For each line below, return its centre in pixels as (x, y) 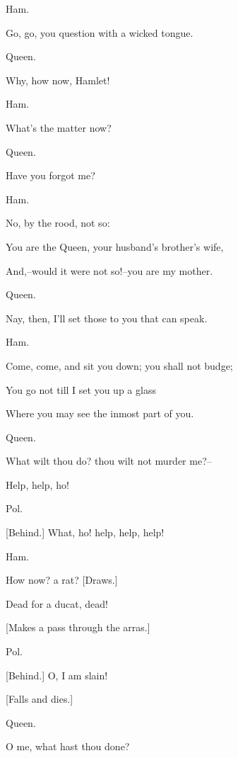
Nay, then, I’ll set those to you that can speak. (107, 318)
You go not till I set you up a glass (81, 389)
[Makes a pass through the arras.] (78, 627)
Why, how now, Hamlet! (58, 80)
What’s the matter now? (59, 127)
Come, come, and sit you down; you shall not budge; (119, 365)
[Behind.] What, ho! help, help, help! (85, 532)
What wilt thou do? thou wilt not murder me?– (109, 461)
